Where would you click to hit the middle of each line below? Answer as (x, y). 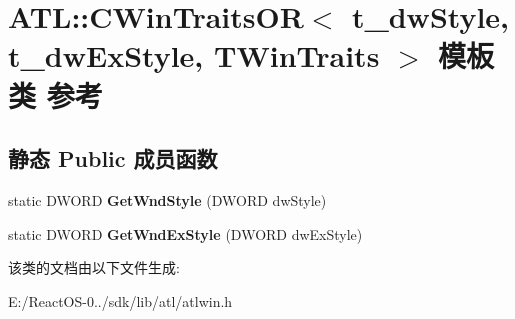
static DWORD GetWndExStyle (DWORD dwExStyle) (185, 233)
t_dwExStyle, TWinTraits (194, 55)
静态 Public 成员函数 (113, 158)
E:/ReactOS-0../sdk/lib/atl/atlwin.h (120, 300)
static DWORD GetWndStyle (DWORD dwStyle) (167, 199)
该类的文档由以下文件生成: (94, 267)
